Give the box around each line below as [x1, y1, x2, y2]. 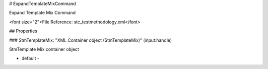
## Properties [9, 28, 37, 34]
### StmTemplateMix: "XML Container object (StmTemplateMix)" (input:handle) [9, 37, 172, 43]
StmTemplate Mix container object [9, 46, 79, 52]
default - [21, 55, 40, 62]
